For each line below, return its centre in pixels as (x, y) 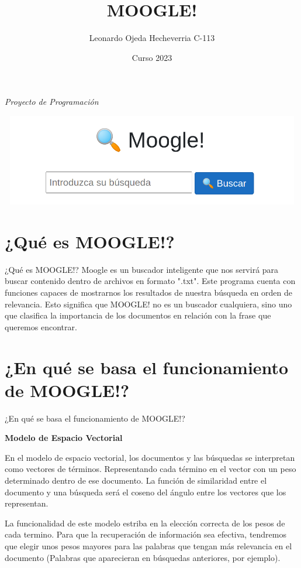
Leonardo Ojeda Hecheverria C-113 (152, 38)
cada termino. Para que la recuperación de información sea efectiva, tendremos (146, 534)
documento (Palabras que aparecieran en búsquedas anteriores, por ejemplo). (143, 557)
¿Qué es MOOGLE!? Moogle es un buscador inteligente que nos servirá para (142, 269)
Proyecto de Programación (52, 102)
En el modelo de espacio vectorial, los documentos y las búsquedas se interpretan (150, 457)
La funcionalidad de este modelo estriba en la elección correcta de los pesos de (145, 523)
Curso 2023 (152, 57)
